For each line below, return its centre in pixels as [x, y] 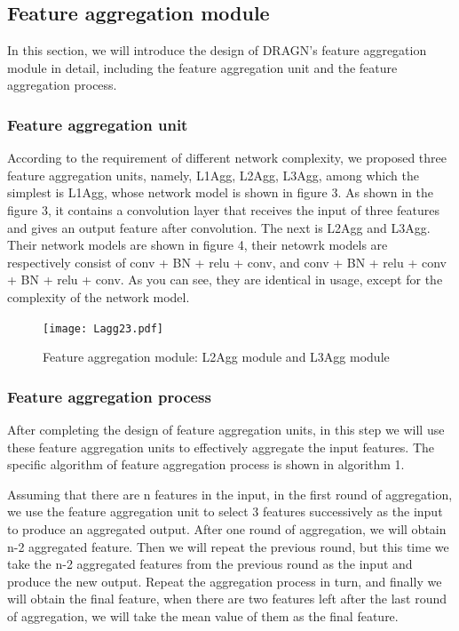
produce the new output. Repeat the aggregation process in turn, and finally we [225, 581]
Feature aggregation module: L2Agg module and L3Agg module [216, 357]
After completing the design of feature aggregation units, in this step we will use [226, 430]
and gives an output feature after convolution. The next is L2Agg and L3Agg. [219, 227]
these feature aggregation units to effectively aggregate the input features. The [221, 447]
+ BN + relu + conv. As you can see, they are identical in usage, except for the [225, 280]
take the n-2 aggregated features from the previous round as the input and [210, 564]
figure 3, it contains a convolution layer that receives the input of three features [223, 209]
